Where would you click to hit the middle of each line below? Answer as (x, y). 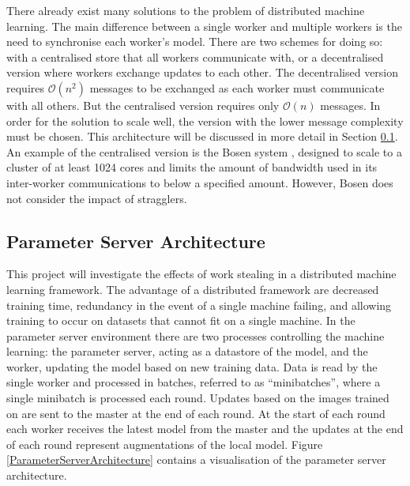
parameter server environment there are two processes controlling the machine (196, 335)
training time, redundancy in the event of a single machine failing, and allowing (199, 305)
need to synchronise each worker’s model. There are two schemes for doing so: (195, 41)
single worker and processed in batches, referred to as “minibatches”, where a (194, 382)
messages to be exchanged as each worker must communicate (237, 87)
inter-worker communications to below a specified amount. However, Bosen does (200, 182)
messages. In (350, 105)
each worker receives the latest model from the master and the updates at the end (205, 429)
